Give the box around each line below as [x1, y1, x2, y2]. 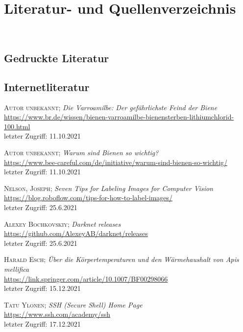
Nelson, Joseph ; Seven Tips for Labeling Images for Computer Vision [4, 183, 213, 193]
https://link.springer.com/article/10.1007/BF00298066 [4, 273, 168, 284]
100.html [4, 121, 30, 131]
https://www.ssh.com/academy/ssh [4, 309, 110, 319]
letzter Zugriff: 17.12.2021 [4, 318, 81, 329]
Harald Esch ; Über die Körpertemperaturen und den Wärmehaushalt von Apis [4, 254, 239, 264]
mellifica [4, 264, 29, 274]
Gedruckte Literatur [4, 50, 109, 66]
